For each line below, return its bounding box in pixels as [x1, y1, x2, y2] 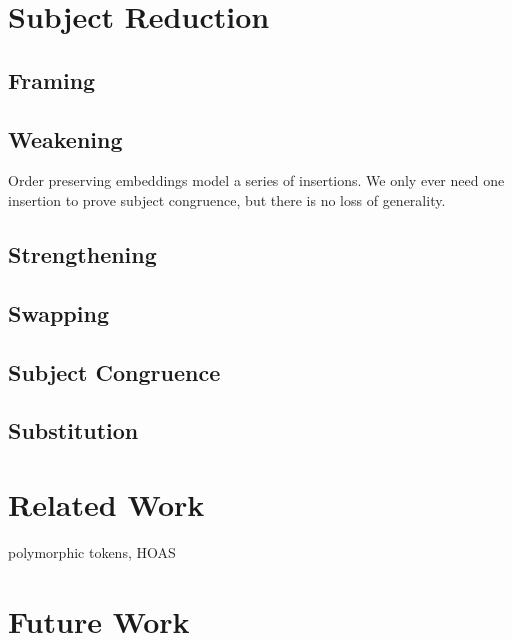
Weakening [8, 123, 123, 154]
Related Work [8, 483, 205, 524]
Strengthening [8, 238, 157, 269]
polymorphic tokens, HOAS [8, 541, 176, 562]
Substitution [8, 415, 139, 446]
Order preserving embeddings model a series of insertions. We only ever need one [8, 170, 505, 191]
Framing [8, 64, 96, 95]
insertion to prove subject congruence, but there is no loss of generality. [8, 189, 446, 210]
